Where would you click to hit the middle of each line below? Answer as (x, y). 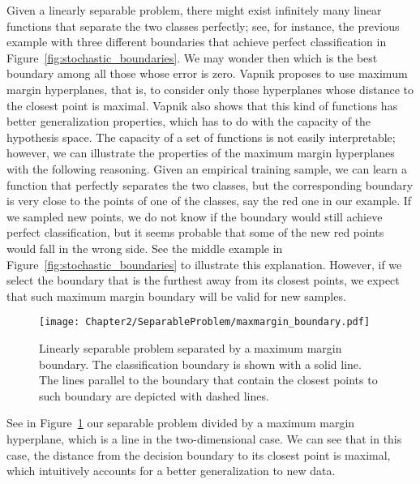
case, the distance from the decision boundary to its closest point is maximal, (199, 454)
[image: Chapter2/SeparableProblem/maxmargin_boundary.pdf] (205, 322)
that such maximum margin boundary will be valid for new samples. (176, 296)
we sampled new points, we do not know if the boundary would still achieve (195, 216)
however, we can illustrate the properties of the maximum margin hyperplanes (201, 153)
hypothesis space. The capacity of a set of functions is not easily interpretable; (201, 137)
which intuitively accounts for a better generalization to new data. (171, 471)
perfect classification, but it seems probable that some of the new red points (195, 232)
